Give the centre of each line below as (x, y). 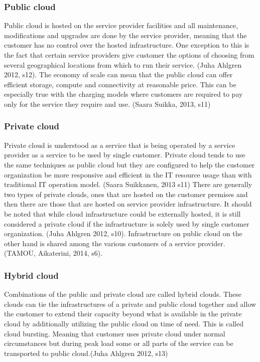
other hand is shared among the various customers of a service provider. (115, 243)
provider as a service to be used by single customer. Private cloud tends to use (125, 155)
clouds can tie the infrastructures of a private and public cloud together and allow (130, 304)
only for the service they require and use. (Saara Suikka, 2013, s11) (107, 104)
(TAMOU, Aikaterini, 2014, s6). (53, 253)
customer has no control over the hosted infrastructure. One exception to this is (127, 45)
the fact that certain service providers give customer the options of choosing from (129, 55)
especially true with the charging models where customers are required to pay (123, 94)
